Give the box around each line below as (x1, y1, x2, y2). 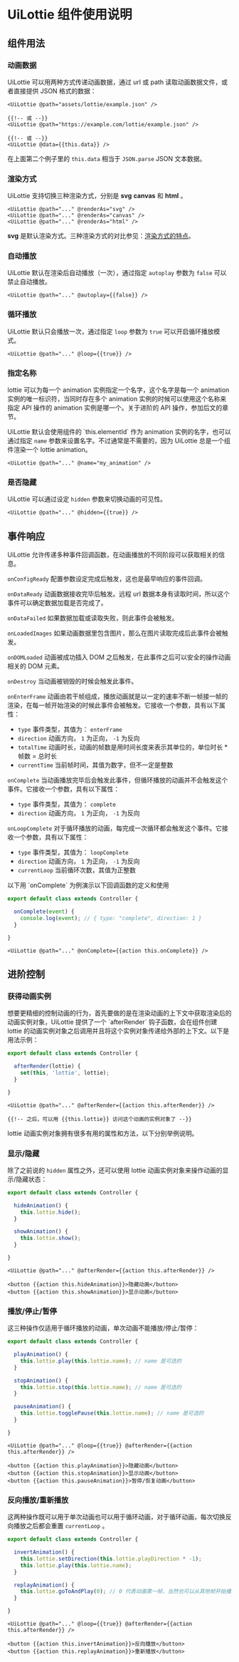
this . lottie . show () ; (20, 1234, 81, 1242)
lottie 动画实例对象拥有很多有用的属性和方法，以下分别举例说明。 (7, 1129, 198, 1137)
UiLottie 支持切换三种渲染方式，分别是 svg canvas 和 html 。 (7, 192, 187, 200)
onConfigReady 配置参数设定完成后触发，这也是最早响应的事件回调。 (7, 574, 207, 583)
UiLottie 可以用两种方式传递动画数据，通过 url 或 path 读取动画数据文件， (7, 78, 222, 86)
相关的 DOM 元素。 (7, 662, 64, 671)
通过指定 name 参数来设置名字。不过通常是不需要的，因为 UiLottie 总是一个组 (7, 436, 231, 445)
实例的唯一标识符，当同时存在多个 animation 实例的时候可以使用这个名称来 (7, 395, 227, 403)
